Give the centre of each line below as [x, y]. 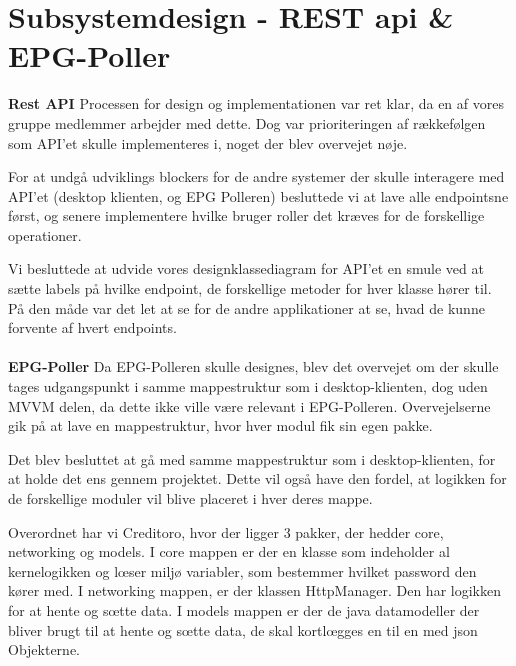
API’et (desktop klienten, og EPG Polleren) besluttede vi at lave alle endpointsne [258, 195]
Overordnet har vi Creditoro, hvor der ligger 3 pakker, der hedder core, [226, 531]
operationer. [45, 234]
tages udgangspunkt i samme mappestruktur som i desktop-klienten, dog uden [248, 386]
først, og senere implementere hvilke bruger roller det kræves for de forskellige [246, 215]
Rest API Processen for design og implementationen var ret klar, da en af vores [256, 103]
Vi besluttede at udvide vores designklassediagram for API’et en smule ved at [246, 268]
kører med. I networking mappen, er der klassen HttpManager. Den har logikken [254, 590]
